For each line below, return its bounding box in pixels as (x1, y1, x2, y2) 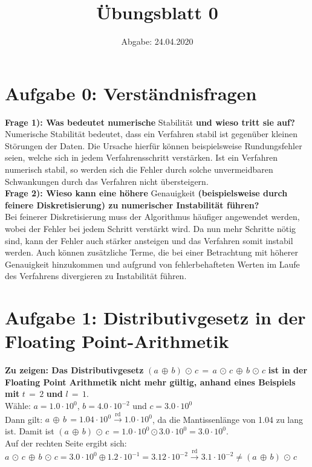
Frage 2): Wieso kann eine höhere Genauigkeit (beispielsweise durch (5, 187, 288, 199)
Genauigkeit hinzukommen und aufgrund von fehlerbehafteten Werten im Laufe (5, 257, 300, 270)
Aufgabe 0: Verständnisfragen (5, 80, 257, 105)
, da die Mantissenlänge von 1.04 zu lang (152, 413, 303, 425)
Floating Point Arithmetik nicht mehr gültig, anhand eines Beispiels (5, 375, 296, 388)
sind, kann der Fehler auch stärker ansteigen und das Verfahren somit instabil (5, 234, 293, 246)
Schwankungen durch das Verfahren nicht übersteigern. (5, 175, 209, 187)
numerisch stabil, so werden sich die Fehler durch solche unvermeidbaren (5, 163, 273, 176)
